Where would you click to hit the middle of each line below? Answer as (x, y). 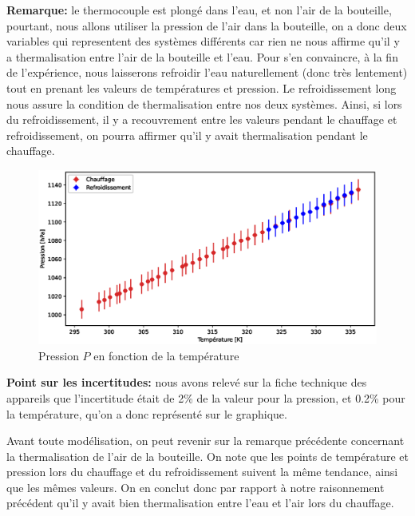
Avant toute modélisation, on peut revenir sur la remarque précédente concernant (206, 441)
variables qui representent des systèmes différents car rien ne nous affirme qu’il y (203, 41)
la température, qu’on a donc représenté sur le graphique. (147, 413)
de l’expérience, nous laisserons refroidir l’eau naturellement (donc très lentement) (207, 72)
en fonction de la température (166, 355)
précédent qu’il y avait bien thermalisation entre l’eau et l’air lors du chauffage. (200, 503)
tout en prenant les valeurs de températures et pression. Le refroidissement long (202, 87)
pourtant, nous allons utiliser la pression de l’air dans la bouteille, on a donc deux (207, 25)
